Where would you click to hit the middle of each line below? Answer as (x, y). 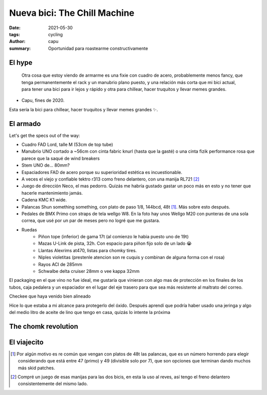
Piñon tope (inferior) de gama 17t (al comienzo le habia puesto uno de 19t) (113, 237)
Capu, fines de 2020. (43, 100)
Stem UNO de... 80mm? (46, 165)
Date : (15, 28)
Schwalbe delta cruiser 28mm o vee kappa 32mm (89, 271)
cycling (55, 34)
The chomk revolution (44, 326)
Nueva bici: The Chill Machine (72, 13)
